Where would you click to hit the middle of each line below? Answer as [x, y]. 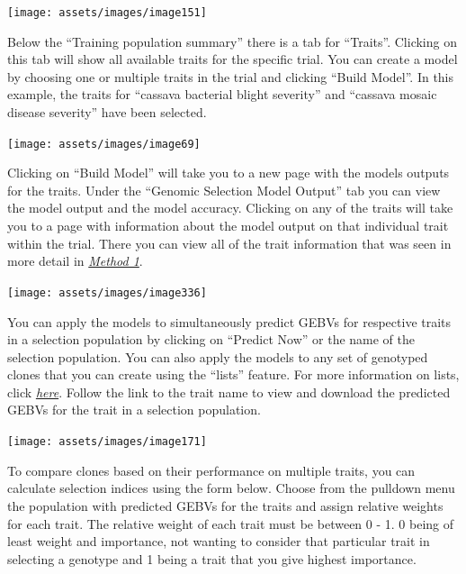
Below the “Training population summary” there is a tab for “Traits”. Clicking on [232, 41]
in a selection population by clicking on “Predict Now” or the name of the [211, 339]
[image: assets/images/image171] [107, 442]
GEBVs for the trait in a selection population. [134, 410]
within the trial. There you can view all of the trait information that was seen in [229, 243]
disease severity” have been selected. [107, 112]
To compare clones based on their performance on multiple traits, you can [211, 470]
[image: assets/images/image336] [107, 292]
